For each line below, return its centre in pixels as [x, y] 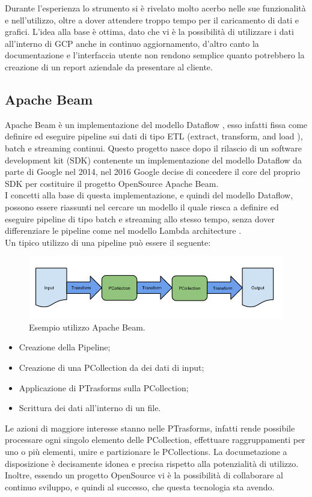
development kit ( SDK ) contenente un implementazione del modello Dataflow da [153, 160]
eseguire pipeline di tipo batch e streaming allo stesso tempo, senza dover [140, 218]
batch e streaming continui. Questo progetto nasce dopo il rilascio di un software [154, 148]
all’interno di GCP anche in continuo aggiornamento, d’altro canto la [132, 43]
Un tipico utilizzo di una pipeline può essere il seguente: [108, 242]
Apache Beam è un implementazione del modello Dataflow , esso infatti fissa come [156, 124]
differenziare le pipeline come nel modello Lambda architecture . [123, 230]
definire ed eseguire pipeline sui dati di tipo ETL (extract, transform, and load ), [154, 136]
